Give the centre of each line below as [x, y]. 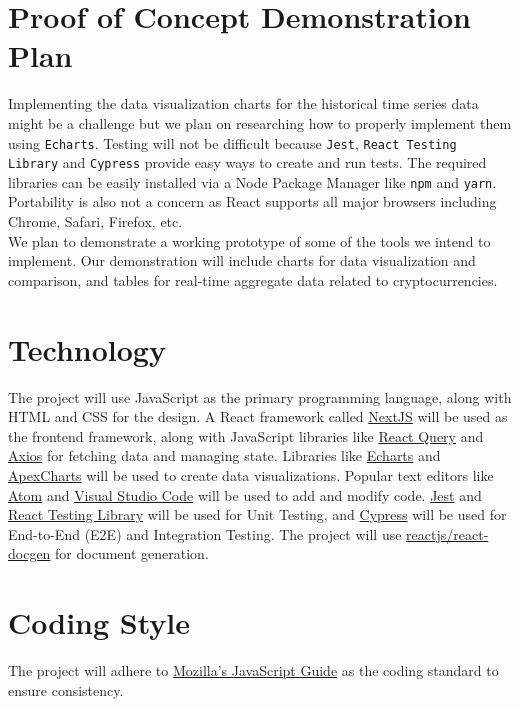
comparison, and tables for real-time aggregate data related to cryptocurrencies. [253, 279]
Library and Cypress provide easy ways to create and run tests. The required [247, 162]
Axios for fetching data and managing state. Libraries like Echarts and [224, 455]
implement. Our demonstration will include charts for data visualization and [242, 260]
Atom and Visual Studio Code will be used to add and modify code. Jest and [245, 494]
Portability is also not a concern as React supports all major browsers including [252, 201]
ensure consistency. [66, 689]
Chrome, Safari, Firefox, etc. [95, 221]
